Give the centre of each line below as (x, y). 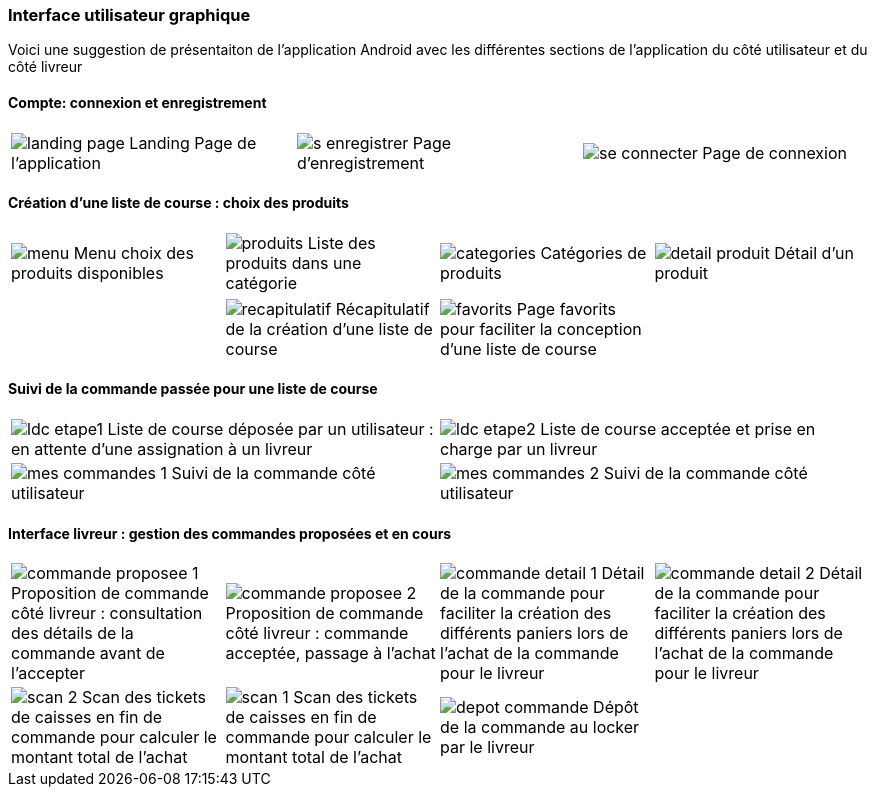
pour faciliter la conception (541, 328)
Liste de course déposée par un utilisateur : (270, 429)
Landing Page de (193, 142)
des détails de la (72, 633)
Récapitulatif (382, 308)
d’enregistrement (360, 162)
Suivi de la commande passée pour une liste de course (193, 389)
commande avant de (88, 653)
